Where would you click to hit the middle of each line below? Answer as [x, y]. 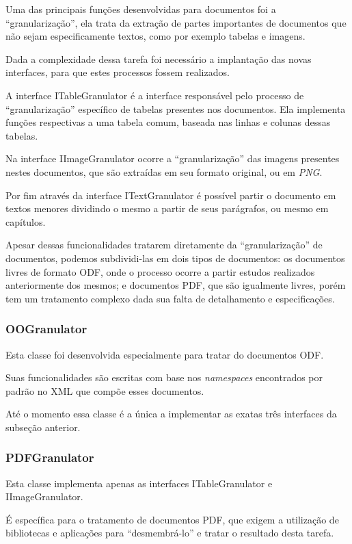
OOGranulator [46, 329]
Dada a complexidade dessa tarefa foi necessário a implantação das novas [159, 59]
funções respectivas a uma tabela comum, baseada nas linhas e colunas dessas [168, 122]
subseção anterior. [43, 427]
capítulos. [26, 221]
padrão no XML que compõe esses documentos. [105, 390]
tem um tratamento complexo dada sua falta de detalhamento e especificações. [170, 298]
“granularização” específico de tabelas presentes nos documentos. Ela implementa [176, 108]
